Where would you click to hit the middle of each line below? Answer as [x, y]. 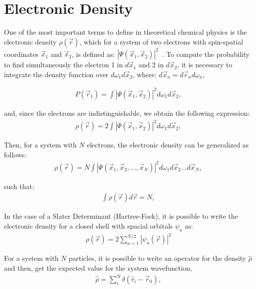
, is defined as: [93, 54]
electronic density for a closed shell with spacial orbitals [88, 226]
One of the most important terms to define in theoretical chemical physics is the [126, 32]
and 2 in [151, 65]
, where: [145, 74]
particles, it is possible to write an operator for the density [157, 258]
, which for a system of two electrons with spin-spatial [161, 41]
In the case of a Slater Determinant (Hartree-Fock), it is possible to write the [121, 216]
